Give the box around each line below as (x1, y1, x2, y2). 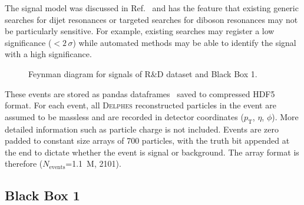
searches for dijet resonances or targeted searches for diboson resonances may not (5, 13, 298, 25)
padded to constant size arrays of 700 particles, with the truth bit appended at (5, 134, 290, 147)
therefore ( (5, 157, 43, 170)
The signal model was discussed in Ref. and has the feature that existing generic (5, 2, 299, 14)
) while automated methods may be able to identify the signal (72, 36, 296, 48)
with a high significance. (5, 48, 92, 60)
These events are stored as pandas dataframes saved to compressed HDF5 (5, 87, 275, 100)
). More (272, 110, 299, 123)
